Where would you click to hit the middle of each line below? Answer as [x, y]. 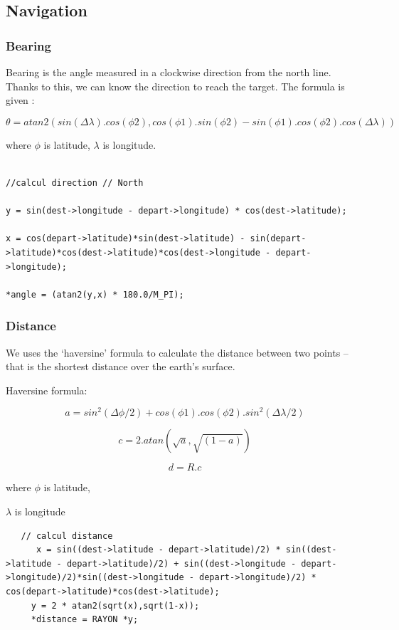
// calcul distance [67, 536]
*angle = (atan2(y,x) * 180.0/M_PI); [95, 294]
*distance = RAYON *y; [85, 620]
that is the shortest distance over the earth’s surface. [121, 366]
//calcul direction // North [75, 183]
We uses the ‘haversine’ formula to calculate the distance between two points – [177, 352]
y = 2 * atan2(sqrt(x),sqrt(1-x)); [115, 605]
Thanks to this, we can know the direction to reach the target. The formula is [175, 86]
